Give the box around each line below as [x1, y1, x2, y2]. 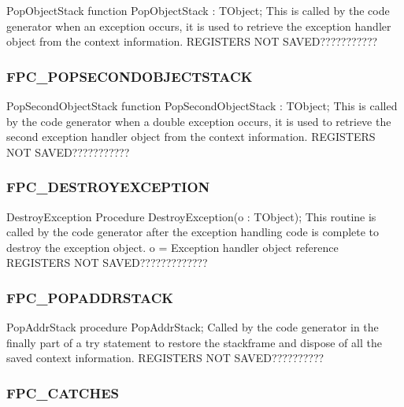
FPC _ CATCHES [6, 383, 119, 402]
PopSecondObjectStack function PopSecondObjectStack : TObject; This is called [6, 98, 398, 113]
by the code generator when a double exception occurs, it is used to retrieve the [6, 113, 391, 129]
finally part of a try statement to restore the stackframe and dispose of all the [6, 334, 382, 350]
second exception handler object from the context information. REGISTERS [6, 128, 376, 145]
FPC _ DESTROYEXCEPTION [6, 177, 210, 197]
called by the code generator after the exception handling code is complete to [6, 224, 380, 240]
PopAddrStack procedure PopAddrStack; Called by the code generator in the [6, 319, 379, 335]
